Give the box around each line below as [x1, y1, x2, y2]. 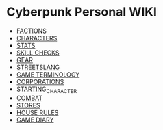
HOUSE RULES [16, 108, 59, 116]
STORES [16, 101, 40, 109]
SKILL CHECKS [16, 49, 60, 57]
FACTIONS [16, 27, 47, 35]
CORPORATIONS [16, 77, 64, 86]
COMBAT [16, 94, 43, 102]
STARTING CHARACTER [16, 85, 77, 94]
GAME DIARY [16, 116, 54, 124]
